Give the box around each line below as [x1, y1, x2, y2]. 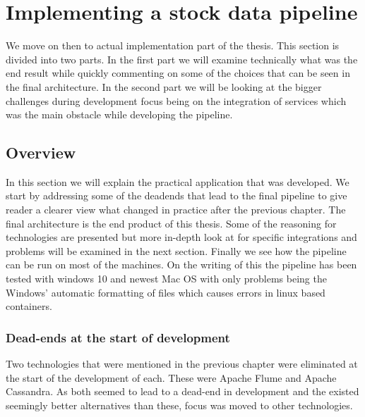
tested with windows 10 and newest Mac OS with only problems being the [6, 271, 327, 286]
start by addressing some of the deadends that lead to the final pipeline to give [6, 188, 347, 203]
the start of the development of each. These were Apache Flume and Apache [6, 370, 337, 385]
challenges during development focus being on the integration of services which [6, 93, 347, 108]
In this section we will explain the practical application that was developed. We [6, 174, 349, 189]
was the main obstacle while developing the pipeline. [6, 107, 233, 122]
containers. [6, 299, 52, 313]
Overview [6, 142, 76, 163]
